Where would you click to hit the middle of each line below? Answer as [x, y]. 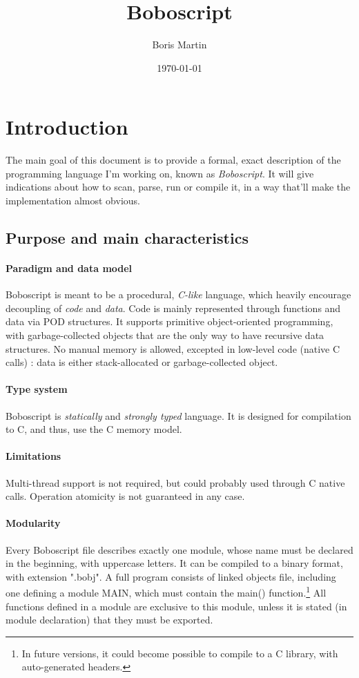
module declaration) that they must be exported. [109, 620]
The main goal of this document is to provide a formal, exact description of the [173, 160]
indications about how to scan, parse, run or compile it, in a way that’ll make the [178, 187]
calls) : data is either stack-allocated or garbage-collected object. [142, 362]
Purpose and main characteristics [127, 238]
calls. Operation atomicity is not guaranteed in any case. [125, 496]
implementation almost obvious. [73, 201]
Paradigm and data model [69, 268]
